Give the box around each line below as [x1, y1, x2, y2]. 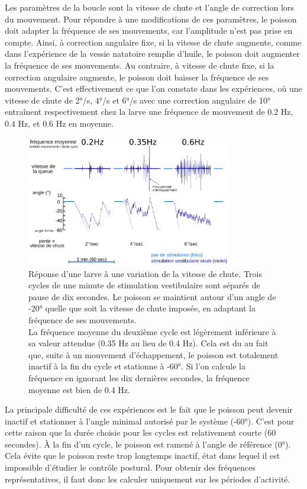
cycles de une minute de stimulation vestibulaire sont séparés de [28, 279, 260, 291]
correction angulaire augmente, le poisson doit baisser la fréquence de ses [5, 70, 269, 83]
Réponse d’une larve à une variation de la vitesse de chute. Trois [28, 267, 262, 279]
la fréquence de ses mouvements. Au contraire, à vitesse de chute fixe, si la [5, 59, 274, 71]
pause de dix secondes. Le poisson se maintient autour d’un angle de [28, 290, 276, 303]
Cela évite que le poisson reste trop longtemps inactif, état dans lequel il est [5, 449, 280, 462]
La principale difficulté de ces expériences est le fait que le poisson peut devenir [5, 403, 293, 416]
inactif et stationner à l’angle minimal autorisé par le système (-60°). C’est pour [5, 414, 295, 427]
